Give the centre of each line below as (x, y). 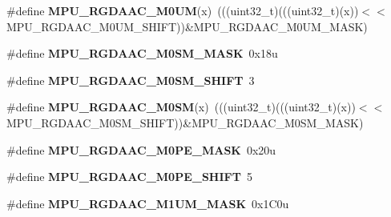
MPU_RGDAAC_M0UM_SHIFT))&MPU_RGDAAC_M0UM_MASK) (187, 26)
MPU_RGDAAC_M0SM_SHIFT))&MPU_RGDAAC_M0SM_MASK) (185, 122)
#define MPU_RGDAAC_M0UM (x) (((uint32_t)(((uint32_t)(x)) (183, 10)
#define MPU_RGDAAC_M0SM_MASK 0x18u (142, 53)
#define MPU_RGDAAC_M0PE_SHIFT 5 (129, 177)
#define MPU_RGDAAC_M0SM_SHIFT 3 (131, 80)
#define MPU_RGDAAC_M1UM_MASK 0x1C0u (148, 203)
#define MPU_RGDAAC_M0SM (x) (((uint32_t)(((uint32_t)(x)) (181, 107)
